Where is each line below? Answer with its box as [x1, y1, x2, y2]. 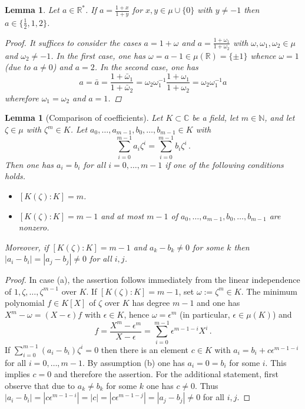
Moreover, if [5, 240, 49, 253]
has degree [132, 296, 170, 309]
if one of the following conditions [165, 158, 284, 170]
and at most [101, 209, 144, 222]
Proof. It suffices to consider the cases [5, 36, 141, 48]
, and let [264, 111, 295, 124]
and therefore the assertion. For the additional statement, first [54, 368, 279, 380]
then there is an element [101, 343, 189, 355]
